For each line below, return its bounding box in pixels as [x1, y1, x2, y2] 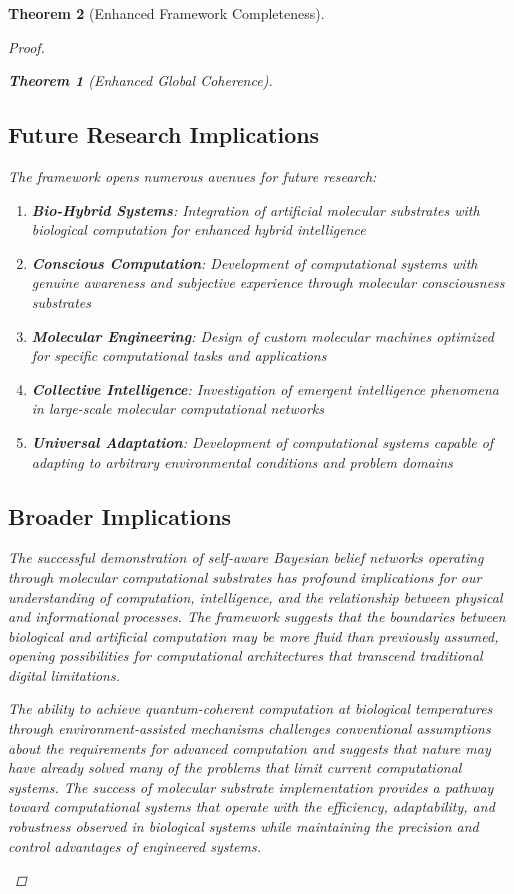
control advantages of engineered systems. [8, 835, 261, 856]
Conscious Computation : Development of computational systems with [31, 252, 478, 273]
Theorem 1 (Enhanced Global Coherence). [8, 70, 273, 91]
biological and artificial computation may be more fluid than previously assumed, [8, 625, 499, 646]
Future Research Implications [8, 119, 320, 150]
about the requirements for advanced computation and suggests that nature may [8, 737, 491, 758]
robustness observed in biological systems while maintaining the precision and [8, 816, 479, 837]
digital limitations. [8, 664, 121, 685]
